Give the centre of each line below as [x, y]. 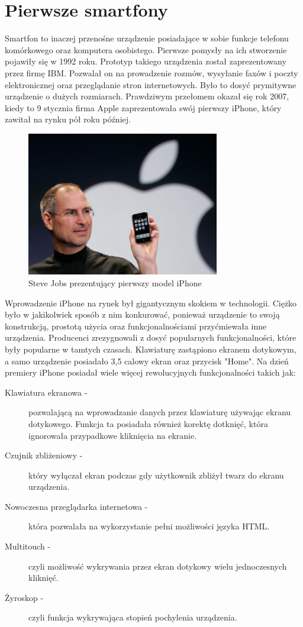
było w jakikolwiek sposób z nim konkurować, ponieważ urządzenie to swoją [142, 314]
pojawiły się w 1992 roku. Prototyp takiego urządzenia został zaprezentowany [146, 61]
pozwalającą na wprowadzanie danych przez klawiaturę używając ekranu [160, 412]
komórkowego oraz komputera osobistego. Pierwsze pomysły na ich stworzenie [146, 49]
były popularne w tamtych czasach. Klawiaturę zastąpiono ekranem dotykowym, [151, 349]
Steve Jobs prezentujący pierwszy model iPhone [115, 282]
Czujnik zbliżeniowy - [44, 455]
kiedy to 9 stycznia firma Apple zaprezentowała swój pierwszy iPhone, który [143, 107]
